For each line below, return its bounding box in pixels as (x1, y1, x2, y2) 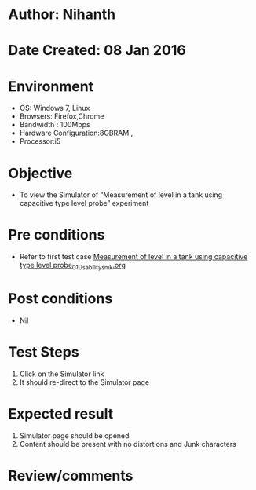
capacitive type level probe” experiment (19, 199, 149, 208)
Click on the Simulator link (19, 369, 104, 378)
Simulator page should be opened (19, 430, 130, 441)
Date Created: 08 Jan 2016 (8, 42, 186, 60)
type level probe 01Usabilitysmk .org (19, 261, 126, 272)
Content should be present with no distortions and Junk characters (19, 439, 237, 448)
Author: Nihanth (8, 5, 116, 24)
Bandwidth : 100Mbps (19, 120, 90, 130)
